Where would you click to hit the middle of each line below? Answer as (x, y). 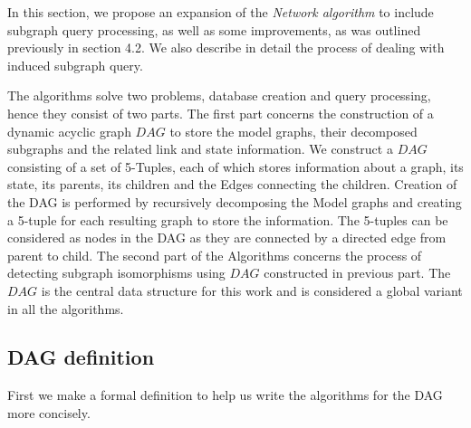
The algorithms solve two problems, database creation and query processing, (219, 95)
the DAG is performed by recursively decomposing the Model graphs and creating (235, 201)
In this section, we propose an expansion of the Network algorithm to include (221, 12)
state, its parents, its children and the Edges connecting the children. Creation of (232, 184)
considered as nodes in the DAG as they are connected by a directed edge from (227, 238)
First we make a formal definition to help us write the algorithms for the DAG (225, 395)
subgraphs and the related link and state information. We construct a (200, 149)
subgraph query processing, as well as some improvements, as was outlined (214, 29)
